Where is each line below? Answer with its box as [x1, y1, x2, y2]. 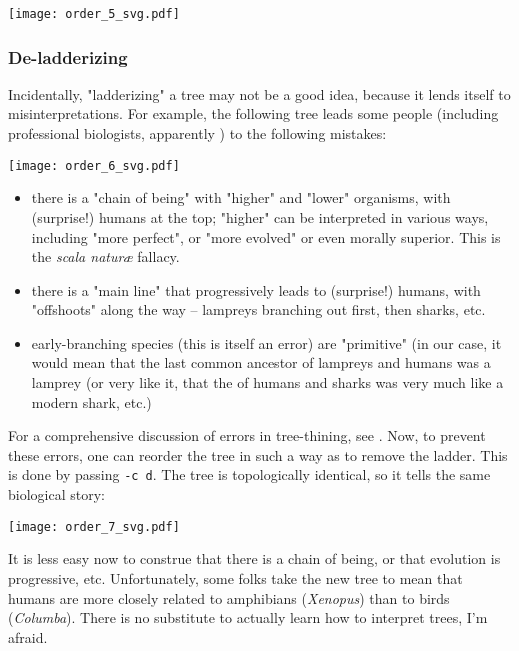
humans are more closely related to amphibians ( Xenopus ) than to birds [8, 587, 450, 608]
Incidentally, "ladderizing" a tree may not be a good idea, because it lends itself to [8, 83, 511, 104]
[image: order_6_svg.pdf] [8, 158, 180, 173]
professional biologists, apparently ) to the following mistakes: [8, 123, 387, 144]
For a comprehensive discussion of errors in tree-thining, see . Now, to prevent [8, 425, 486, 446]
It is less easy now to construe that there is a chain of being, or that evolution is [8, 548, 501, 569]
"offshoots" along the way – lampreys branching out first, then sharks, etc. [31, 299, 486, 320]
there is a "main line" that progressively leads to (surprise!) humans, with [31, 279, 481, 300]
